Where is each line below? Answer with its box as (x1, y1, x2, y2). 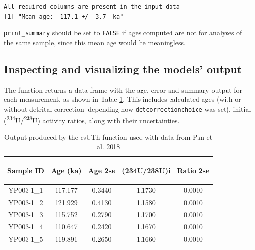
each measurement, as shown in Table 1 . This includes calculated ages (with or (4, 94, 241, 104)
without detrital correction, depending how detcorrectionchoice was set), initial (4, 103, 251, 114)
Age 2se (88, 165, 115, 175)
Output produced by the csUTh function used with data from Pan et (4, 131, 213, 142)
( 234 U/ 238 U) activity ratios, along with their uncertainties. (4, 114, 180, 125)
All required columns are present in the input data (4, 3, 180, 10)
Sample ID (7, 165, 44, 175)
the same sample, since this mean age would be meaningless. (4, 37, 186, 47)
